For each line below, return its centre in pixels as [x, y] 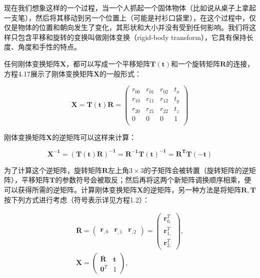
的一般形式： [121, 73]
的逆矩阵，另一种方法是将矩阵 [192, 190]
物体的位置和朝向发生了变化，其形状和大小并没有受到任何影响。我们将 [133, 27]
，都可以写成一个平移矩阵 [108, 63]
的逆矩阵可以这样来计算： [94, 137]
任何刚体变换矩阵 [32, 63]
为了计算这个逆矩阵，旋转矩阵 [53, 170]
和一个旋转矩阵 [196, 63]
